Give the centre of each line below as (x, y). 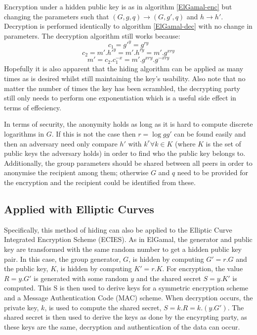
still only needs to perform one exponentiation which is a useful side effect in (120, 98)
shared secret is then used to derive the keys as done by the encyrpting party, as (126, 317)
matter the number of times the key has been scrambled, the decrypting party (122, 88)
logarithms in (24, 134)
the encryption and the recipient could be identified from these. (100, 182)
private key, (21, 307)
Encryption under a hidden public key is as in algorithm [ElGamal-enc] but (118, 6)
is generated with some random (81, 278)
